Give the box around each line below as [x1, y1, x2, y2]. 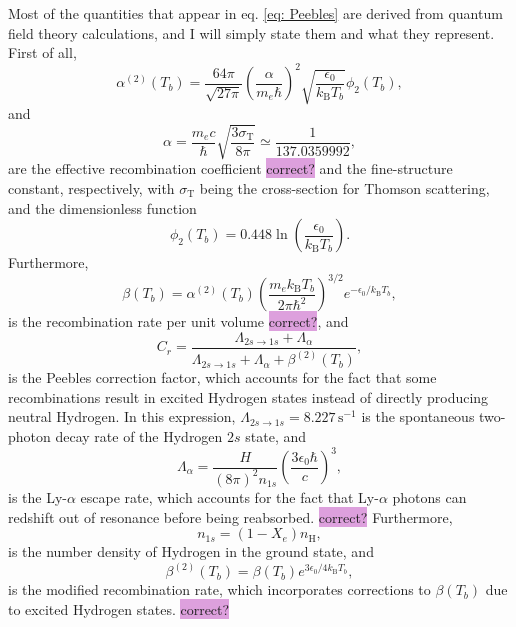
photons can [392, 486, 467, 507]
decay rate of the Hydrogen [55, 425, 223, 446]
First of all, [8, 42, 77, 63]
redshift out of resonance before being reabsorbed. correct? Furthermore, [8, 506, 453, 527]
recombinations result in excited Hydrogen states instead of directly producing [8, 386, 489, 407]
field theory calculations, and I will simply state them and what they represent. [8, 22, 495, 43]
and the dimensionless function [8, 197, 197, 218]
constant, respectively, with [8, 177, 175, 198]
